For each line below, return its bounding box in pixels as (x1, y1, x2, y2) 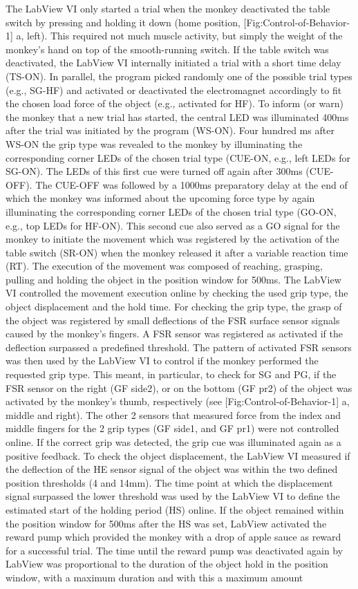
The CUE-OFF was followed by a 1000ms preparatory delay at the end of (35, 177, 348, 191)
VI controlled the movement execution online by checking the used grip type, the (6, 286, 348, 300)
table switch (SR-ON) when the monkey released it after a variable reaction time (6, 245, 348, 259)
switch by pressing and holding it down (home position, (6, 15, 241, 29)
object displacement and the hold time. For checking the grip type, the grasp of (6, 299, 342, 314)
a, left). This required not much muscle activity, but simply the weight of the (16, 28, 343, 43)
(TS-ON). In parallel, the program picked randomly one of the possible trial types (6, 68, 352, 83)
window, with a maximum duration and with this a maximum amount (6, 570, 303, 584)
